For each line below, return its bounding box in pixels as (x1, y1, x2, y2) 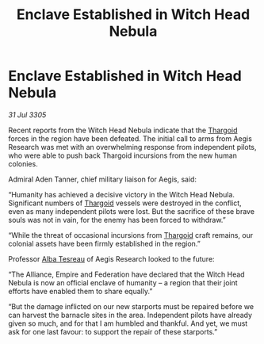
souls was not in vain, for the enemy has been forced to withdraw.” (8, 215, 226, 224)
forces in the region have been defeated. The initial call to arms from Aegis (8, 133, 252, 143)
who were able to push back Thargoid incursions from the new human (8, 151, 238, 160)
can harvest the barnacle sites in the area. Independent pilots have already (8, 310, 252, 319)
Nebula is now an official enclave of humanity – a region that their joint (8, 277, 238, 287)
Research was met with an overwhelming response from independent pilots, (8, 142, 257, 151)
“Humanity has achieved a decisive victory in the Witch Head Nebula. (8, 189, 235, 199)
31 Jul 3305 (8, 109, 47, 120)
